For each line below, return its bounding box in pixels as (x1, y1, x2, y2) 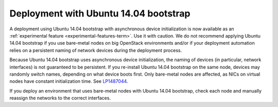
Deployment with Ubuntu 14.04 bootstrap (9, 8, 190, 19)
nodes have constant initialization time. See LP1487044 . (9, 78, 128, 84)
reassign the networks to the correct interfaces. (9, 95, 111, 101)
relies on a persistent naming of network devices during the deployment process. (9, 47, 182, 53)
